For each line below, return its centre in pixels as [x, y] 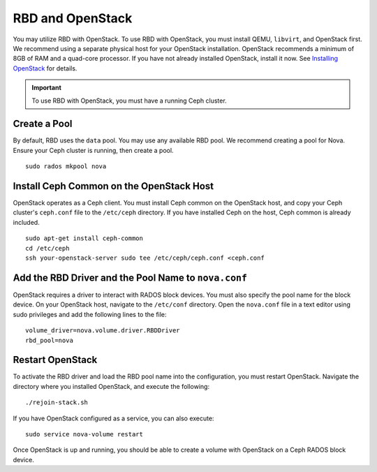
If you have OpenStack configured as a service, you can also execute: [113, 418]
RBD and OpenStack [73, 18]
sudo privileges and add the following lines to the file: [90, 314]
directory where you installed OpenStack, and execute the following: [111, 386]
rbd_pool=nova [49, 340]
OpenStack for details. [45, 68]
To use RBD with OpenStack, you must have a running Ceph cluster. [129, 101]
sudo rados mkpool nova [66, 167]
